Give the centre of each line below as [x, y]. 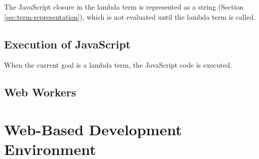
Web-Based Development [93, 129]
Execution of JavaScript [68, 44]
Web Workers [40, 92]
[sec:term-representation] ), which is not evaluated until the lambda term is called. [130, 16]
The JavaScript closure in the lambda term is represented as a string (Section [124, 7]
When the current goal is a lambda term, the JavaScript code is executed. [118, 65]
